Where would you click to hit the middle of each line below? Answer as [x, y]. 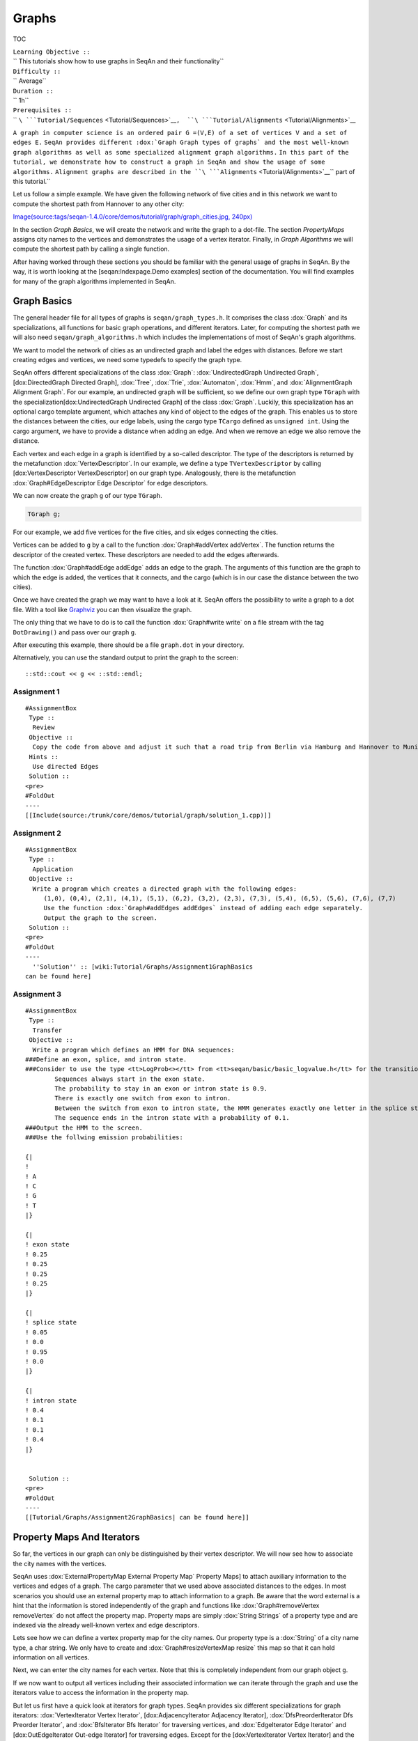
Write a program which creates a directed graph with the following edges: [165, 889]
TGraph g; [44, 514]
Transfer [47, 1030]
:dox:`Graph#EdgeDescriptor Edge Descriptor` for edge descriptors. [110, 483]
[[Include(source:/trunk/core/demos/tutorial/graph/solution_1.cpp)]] [148, 815]
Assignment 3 [37, 994]
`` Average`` [30, 81]
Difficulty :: [37, 71]
